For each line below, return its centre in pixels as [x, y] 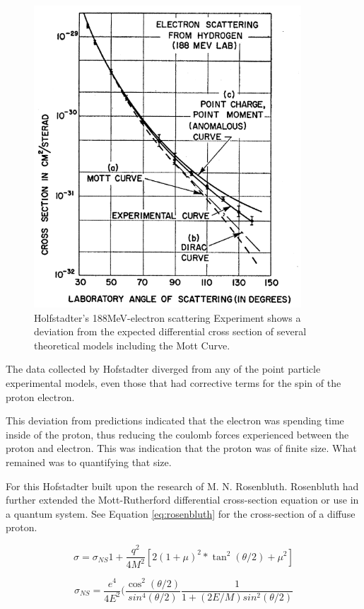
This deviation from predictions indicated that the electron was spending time [175, 420]
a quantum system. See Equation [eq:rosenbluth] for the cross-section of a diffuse [181, 513]
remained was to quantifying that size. [89, 462]
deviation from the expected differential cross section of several [170, 331]
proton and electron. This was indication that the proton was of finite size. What [181, 448]
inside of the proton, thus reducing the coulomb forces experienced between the [177, 434]
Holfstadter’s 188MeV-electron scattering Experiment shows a [168, 317]
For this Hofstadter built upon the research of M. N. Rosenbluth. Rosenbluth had [182, 486]
